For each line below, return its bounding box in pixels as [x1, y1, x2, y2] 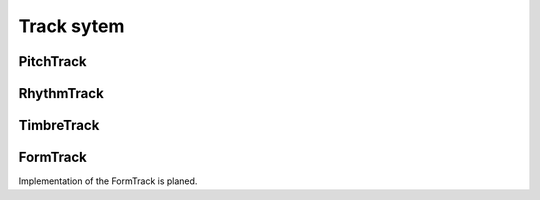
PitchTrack [18, 53, 87, 70]
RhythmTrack [18, 85, 104, 102]
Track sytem [18, 15, 125, 37]
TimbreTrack [18, 117, 100, 134]
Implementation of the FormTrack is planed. [18, 175, 198, 187]
